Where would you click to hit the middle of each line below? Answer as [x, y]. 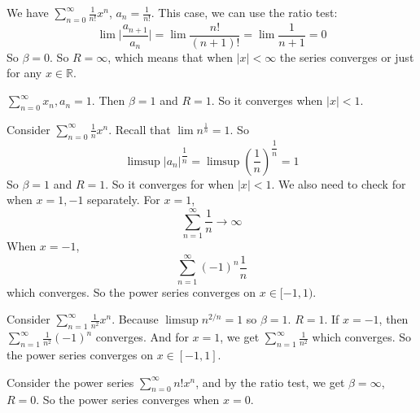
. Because [135, 319]
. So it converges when [267, 100]
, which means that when [171, 57]
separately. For [124, 200]
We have [28, 12]
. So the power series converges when [128, 400]
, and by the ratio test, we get [270, 382]
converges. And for [142, 337]
